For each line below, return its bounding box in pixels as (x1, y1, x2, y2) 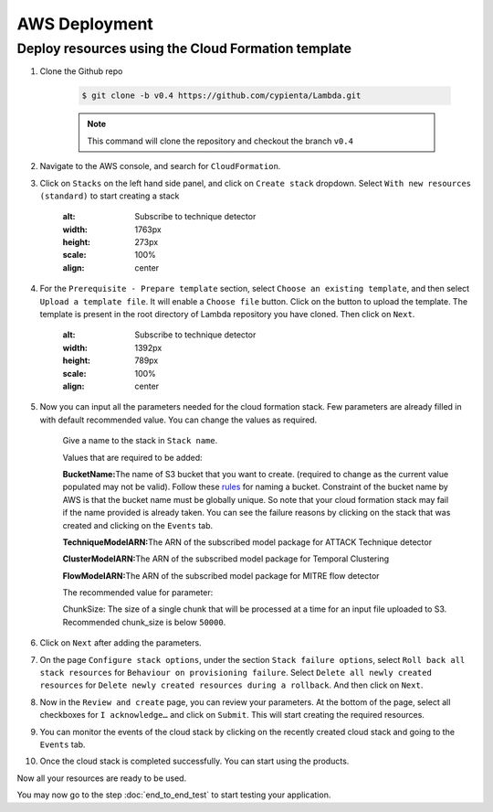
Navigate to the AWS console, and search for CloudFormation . (39, 161, 281, 172)
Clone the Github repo (39, 66, 123, 77)
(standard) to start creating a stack (39, 190, 180, 201)
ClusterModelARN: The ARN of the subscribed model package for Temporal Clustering (62, 553, 390, 564)
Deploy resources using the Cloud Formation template (16, 40, 351, 57)
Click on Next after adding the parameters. (39, 637, 202, 648)
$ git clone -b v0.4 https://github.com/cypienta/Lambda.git (81, 91, 362, 101)
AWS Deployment (16, 14, 154, 34)
